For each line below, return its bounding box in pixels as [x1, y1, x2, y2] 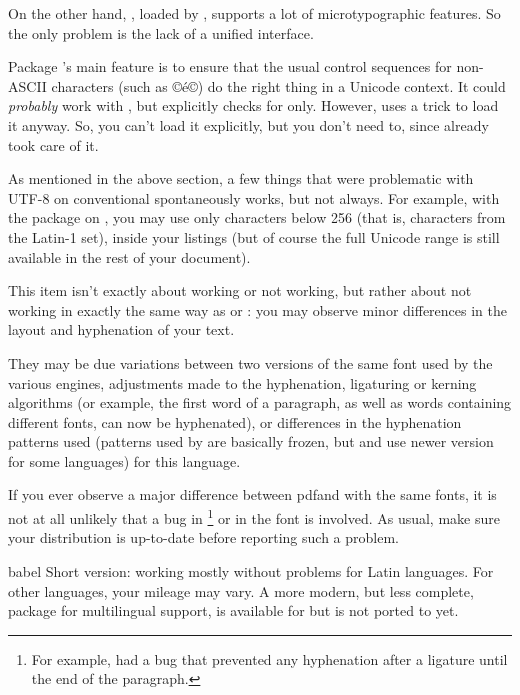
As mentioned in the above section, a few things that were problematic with [8, 168, 474, 189]
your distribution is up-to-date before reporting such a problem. [8, 527, 399, 548]
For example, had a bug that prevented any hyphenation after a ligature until [31, 648, 508, 669]
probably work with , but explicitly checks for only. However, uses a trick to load [8, 95, 499, 116]
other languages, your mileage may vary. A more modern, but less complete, [8, 580, 474, 601]
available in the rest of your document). [8, 246, 251, 267]
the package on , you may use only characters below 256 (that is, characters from [8, 207, 506, 228]
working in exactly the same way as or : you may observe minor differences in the [8, 299, 507, 320]
